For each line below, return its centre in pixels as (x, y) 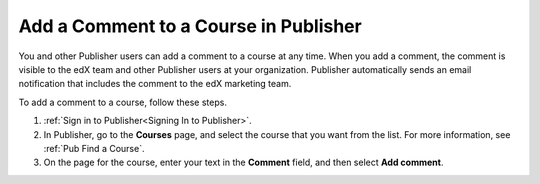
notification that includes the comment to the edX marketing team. (155, 84)
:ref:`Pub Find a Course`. (94, 148)
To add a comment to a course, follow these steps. (122, 102)
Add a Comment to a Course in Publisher (190, 26)
